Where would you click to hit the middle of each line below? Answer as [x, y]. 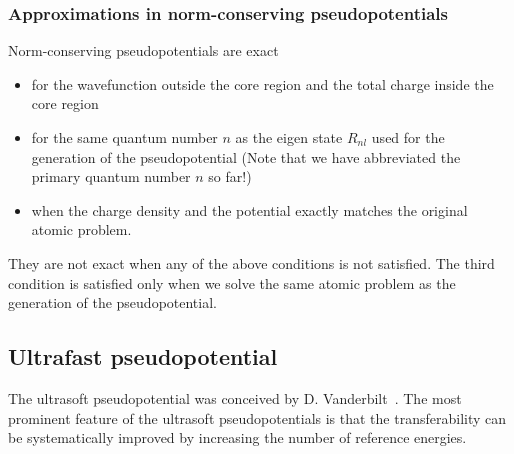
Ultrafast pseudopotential [143, 356]
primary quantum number [111, 176]
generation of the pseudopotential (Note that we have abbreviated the [246, 156]
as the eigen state [289, 137]
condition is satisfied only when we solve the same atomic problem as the [232, 282]
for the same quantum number [124, 137]
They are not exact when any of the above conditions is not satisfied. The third [251, 262]
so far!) [230, 176]
